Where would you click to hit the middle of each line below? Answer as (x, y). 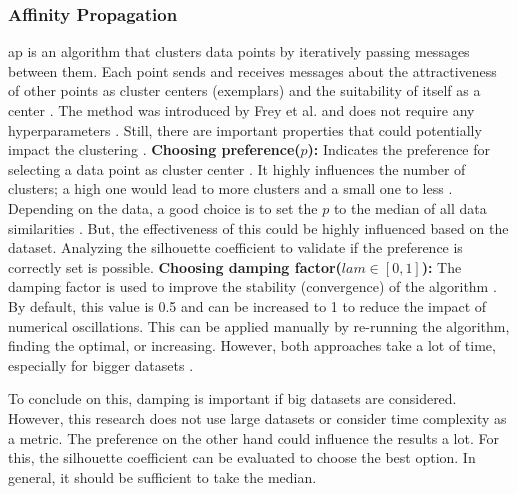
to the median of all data (410, 207)
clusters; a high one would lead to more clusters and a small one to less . (230, 188)
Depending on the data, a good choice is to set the (163, 207)
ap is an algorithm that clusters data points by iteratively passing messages (239, 51)
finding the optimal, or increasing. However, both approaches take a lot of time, (252, 345)
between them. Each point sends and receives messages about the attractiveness (252, 70)
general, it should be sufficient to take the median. (162, 476)
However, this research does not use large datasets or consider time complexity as (257, 417)
